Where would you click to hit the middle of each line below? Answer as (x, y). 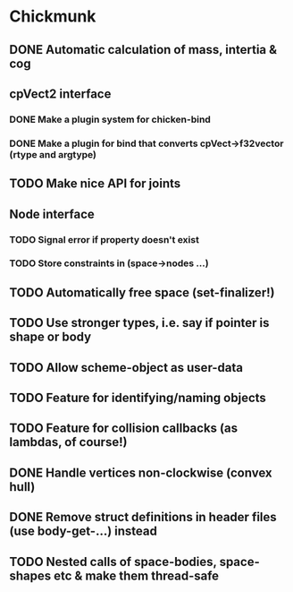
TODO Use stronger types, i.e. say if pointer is (139, 323)
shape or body (50, 337)
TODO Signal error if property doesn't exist (104, 239)
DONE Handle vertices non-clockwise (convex (141, 472)
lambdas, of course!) (68, 442)
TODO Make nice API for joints (95, 184)
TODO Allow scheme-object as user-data (126, 368)
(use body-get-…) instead (84, 532)
